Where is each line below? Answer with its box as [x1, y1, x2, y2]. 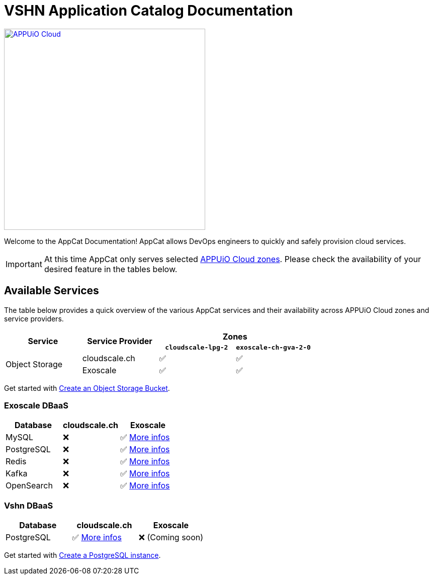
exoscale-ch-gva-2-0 [236, 343, 311, 351]
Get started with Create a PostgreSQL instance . [4, 551, 161, 560]
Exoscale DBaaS [4, 400, 68, 410]
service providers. [4, 314, 64, 323]
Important [6, 259, 42, 269]
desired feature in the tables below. [44, 264, 178, 274]
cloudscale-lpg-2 [165, 343, 228, 351]
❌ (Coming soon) [138, 532, 204, 543]
